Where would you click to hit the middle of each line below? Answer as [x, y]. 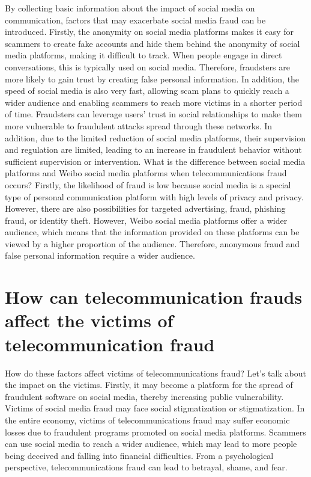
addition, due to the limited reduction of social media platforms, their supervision [155, 137]
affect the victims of [89, 320]
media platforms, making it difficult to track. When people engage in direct [143, 55]
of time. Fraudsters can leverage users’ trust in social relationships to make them [153, 114]
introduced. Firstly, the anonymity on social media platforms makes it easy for [149, 32]
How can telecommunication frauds [154, 297]
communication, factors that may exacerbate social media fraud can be [135, 20]
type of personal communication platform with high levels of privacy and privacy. [154, 196]
